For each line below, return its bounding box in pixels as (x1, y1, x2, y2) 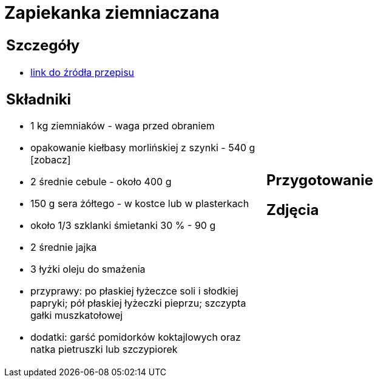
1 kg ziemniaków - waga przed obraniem (30, 120, 215, 132)
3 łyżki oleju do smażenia (30, 263, 146, 276)
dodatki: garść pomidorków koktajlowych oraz (30, 331, 241, 344)
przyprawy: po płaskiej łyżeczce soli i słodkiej (30, 285, 238, 298)
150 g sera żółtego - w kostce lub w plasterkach (30, 197, 249, 210)
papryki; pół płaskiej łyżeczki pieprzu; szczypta (30, 297, 246, 310)
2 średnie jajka (30, 241, 97, 254)
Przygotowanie (266, 171, 373, 189)
